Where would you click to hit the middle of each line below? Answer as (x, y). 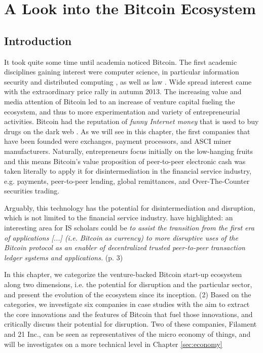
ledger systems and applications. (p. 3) (64, 257)
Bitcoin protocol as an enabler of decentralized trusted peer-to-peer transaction (125, 247)
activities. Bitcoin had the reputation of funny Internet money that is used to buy (131, 121)
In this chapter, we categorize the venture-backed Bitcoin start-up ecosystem (123, 274)
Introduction (38, 40)
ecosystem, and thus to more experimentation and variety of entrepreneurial (122, 111)
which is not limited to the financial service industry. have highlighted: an (119, 218)
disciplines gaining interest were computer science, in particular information (122, 72)
